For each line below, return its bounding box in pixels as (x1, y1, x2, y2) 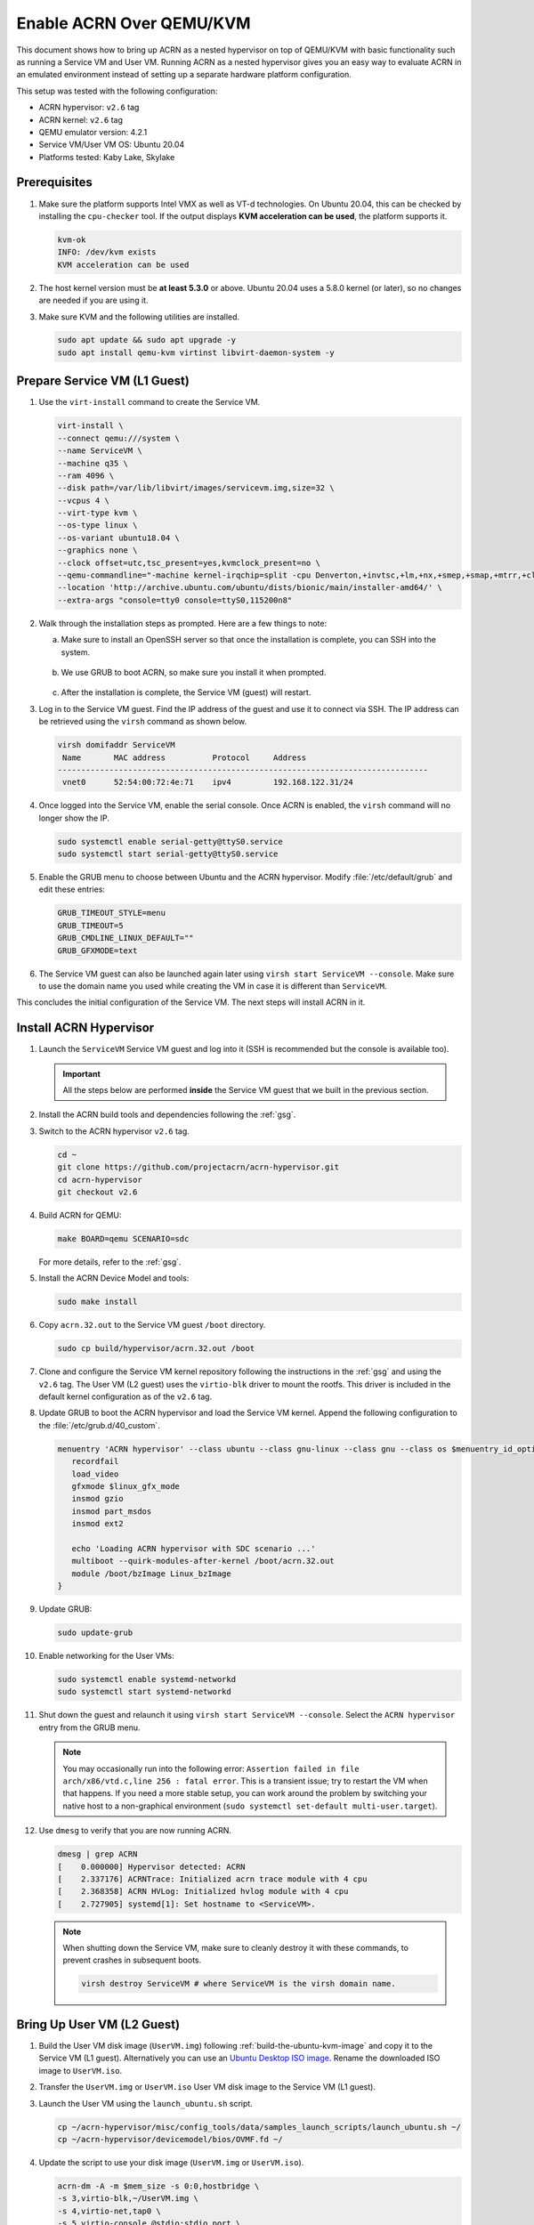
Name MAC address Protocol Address (62, 752, 307, 763)
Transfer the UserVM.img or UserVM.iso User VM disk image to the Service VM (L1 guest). (38, 2082, 376, 2092)
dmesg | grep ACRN (57, 1849, 138, 1859)
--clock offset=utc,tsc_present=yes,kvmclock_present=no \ (57, 557, 320, 568)
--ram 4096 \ (57, 470, 115, 481)
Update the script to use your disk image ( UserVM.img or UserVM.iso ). (38, 2156, 304, 2167)
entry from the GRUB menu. (38, 1722, 142, 1733)
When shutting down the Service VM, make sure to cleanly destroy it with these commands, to (62, 1943, 409, 1954)
